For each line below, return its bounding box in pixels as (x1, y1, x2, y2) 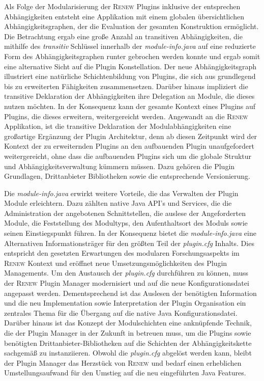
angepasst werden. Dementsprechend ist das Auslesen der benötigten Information (4, 287, 257, 298)
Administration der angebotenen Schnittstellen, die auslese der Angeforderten (4, 207, 246, 218)
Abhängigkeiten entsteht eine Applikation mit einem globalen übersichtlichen (4, 11, 244, 21)
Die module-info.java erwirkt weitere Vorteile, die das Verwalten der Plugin (4, 187, 239, 198)
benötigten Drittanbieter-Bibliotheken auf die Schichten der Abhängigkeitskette (4, 337, 252, 348)
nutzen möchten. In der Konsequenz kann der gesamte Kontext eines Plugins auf (4, 100, 256, 111)
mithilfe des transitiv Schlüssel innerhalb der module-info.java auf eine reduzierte (4, 41, 256, 51)
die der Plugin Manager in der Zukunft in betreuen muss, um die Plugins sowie (4, 328, 251, 338)
